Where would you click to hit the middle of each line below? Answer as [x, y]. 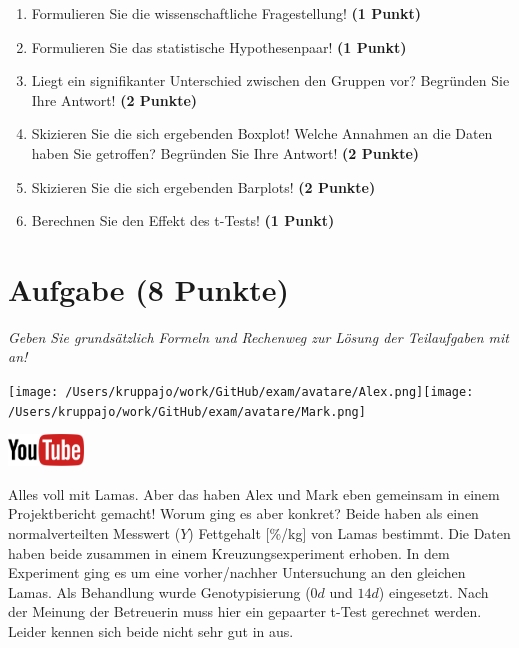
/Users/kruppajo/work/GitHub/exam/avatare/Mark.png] [187, 411]
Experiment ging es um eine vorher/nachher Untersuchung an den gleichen [237, 572]
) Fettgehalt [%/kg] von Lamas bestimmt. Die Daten [349, 532]
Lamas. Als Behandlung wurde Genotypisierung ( [159, 591]
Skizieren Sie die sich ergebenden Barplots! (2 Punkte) [203, 186]
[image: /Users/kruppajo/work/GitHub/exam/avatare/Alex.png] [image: [241, 392]
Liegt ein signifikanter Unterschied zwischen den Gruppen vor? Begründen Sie [270, 80]
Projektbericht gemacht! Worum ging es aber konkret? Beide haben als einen [243, 513]
